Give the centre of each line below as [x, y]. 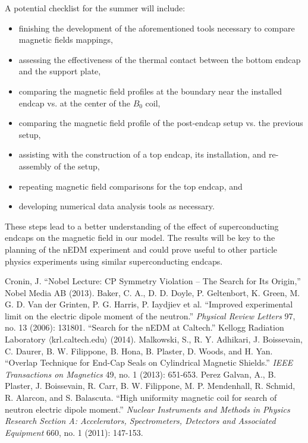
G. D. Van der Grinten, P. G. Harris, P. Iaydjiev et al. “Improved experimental [149, 304]
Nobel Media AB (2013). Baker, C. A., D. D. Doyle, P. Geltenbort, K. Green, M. [153, 292]
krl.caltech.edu [78, 339]
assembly [35, 166]
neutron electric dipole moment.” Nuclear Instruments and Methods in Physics [147, 409]
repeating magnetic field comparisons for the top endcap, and [131, 186]
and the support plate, [60, 71]
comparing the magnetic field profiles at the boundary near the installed [150, 91]
